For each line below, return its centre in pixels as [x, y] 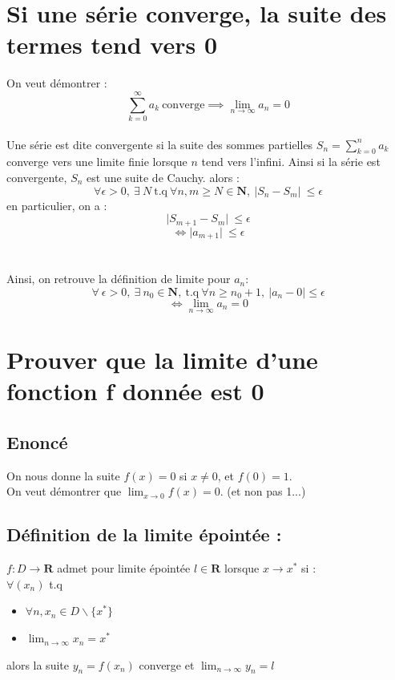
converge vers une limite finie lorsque [97, 162]
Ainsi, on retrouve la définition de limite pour [119, 279]
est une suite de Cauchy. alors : [163, 178]
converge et [167, 664]
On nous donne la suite [63, 475]
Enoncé [37, 442]
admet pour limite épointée [124, 568]
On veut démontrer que [64, 491]
